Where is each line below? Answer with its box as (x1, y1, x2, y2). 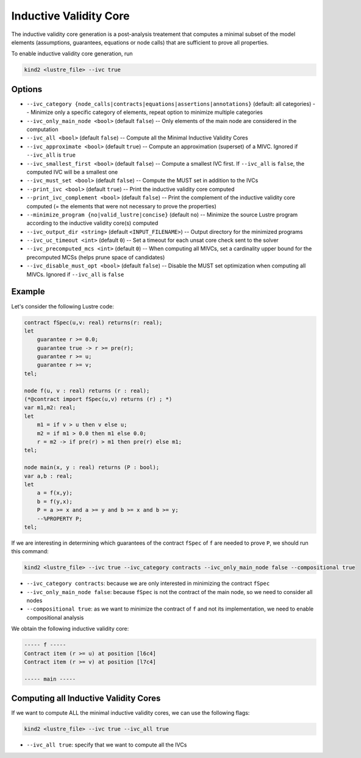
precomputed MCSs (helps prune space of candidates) (26, 253, 165, 261)
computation (26, 126, 59, 133)
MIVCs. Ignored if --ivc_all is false (26, 271, 124, 278)
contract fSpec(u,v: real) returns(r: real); (24, 319, 163, 326)
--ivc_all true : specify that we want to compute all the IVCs (26, 741, 187, 749)
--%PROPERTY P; (37, 515, 82, 522)
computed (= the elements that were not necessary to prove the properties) (26, 202, 216, 210)
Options (11, 84, 43, 94)
